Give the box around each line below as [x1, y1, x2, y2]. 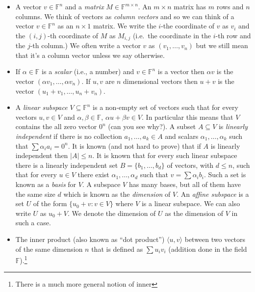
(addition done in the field [168, 243, 247, 254]
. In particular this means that [142, 111, 233, 122]
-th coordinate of [48, 30, 98, 40]
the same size [15, 188, 55, 199]
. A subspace [82, 179, 121, 189]
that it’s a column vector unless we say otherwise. [15, 50, 165, 60]
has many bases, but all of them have [128, 179, 241, 189]
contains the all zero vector [15, 121, 97, 132]
